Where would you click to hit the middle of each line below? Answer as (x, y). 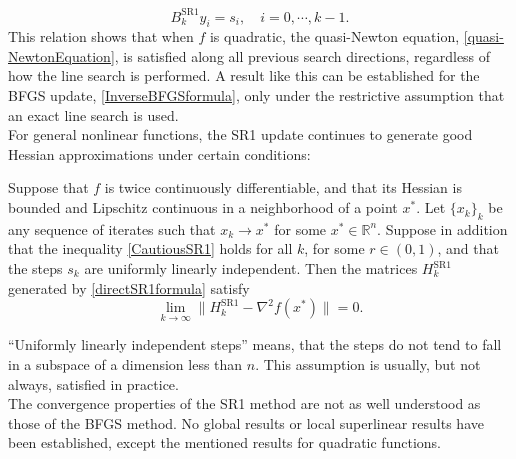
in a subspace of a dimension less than (125, 364)
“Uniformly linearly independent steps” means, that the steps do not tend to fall (255, 344)
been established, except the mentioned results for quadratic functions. (224, 442)
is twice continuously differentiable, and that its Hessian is (283, 187)
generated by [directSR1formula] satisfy (129, 287)
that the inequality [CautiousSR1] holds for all (150, 248)
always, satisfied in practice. (93, 383)
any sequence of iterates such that (112, 228)
